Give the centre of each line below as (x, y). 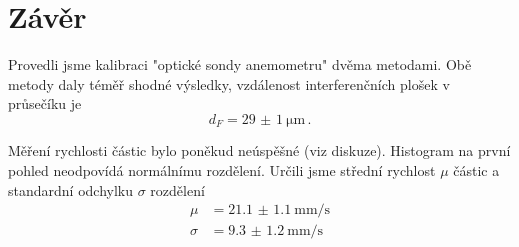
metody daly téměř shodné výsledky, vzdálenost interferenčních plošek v (229, 83)
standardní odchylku (70, 189)
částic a (476, 169)
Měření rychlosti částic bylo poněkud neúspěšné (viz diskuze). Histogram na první (259, 150)
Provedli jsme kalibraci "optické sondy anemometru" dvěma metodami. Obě (240, 64)
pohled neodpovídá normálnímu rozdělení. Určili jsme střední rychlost (222, 169)
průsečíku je (45, 103)
